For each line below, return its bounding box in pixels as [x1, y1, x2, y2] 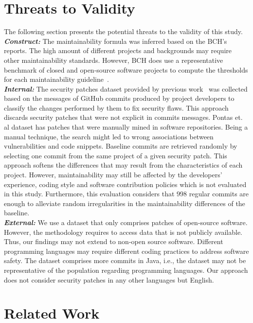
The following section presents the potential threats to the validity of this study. [4, 26, 243, 37]
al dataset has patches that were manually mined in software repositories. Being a [4, 122, 248, 132]
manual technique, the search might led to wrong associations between [4, 131, 214, 141]
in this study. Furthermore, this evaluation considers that [4, 189, 175, 199]
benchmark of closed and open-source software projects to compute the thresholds [4, 64, 248, 75]
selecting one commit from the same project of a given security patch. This [4, 150, 227, 160]
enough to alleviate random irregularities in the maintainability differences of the [4, 198, 245, 208]
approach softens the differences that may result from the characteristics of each [4, 160, 243, 170]
